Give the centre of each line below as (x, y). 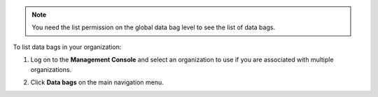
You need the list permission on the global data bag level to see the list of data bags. (154, 27)
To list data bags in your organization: (67, 47)
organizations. (51, 69)
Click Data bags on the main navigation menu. (97, 82)
